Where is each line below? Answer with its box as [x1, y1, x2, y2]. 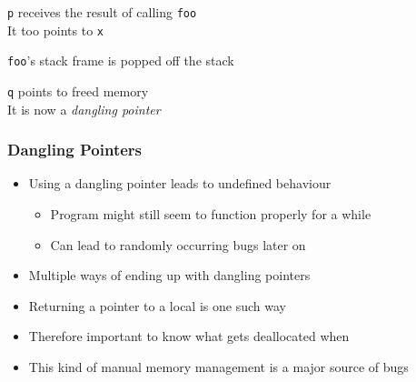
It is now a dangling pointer [7, 99, 161, 118]
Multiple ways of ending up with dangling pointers [28, 266, 311, 285]
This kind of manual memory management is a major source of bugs [28, 357, 409, 376]
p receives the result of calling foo [7, 3, 197, 21]
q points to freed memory [7, 81, 149, 100]
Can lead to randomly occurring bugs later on [50, 235, 306, 254]
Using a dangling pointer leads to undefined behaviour [28, 174, 332, 193]
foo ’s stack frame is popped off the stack [7, 51, 234, 70]
